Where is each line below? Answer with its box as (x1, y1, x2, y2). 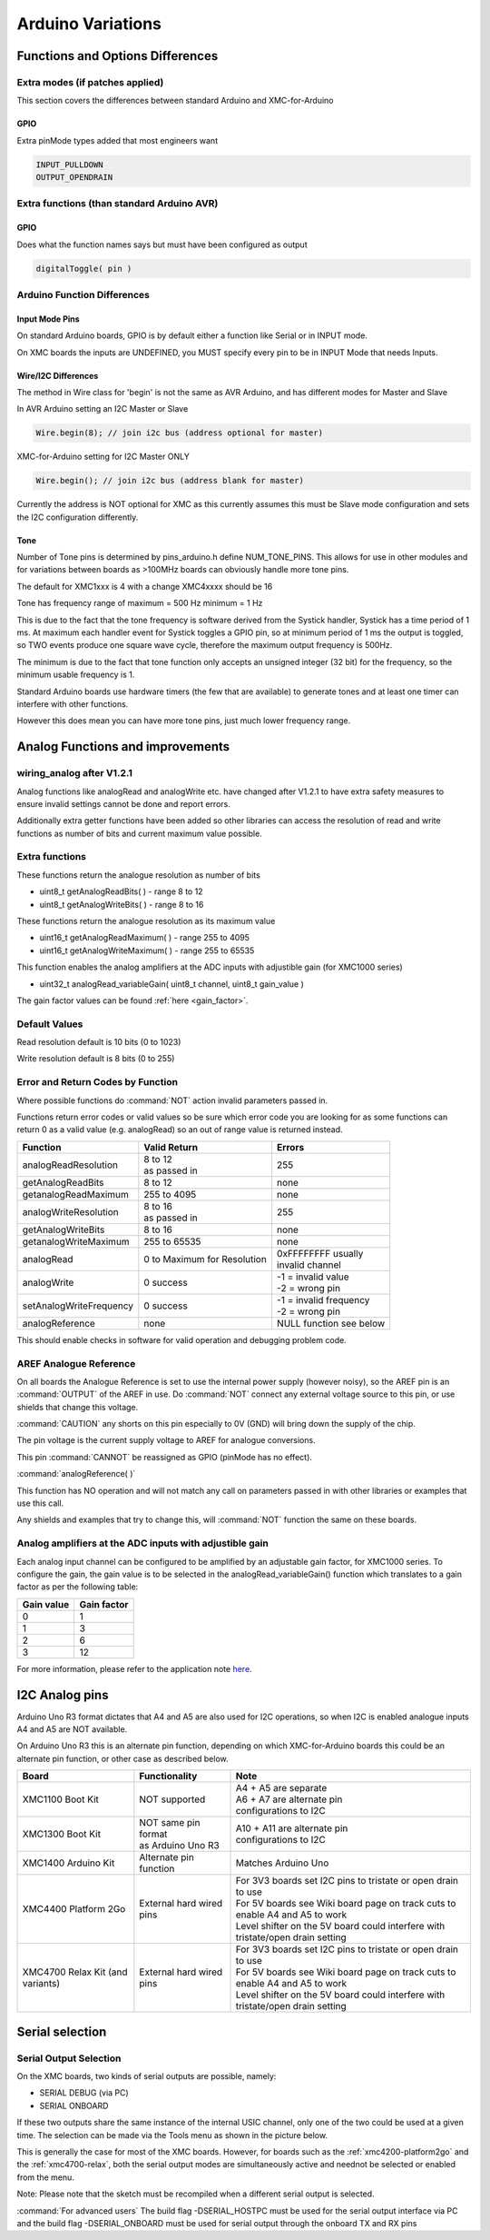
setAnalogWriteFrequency (22, 1299, 134, 1312)
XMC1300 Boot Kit (22, 1827, 102, 1840)
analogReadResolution (22, 1159, 118, 1171)
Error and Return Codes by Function (16, 1076, 179, 1089)
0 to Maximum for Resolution (143, 1252, 267, 1265)
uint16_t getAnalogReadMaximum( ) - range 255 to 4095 (39, 932, 250, 943)
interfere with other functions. (16, 698, 129, 709)
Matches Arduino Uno (235, 1857, 329, 1869)
